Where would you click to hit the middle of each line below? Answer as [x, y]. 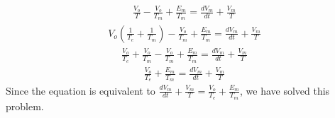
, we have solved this [285, 90]
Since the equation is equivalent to [81, 90]
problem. [25, 106]
